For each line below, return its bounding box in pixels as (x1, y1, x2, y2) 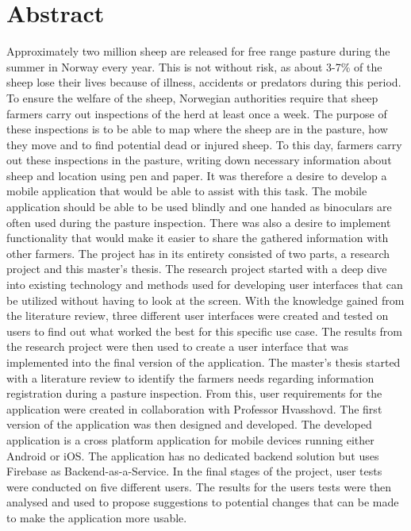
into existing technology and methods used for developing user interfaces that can (6, 276, 403, 293)
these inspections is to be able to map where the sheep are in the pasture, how (6, 121, 388, 137)
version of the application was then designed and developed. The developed (6, 416, 372, 433)
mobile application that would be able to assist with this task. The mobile (6, 183, 367, 199)
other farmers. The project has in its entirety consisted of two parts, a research (6, 244, 390, 261)
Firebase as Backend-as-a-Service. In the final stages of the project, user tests (6, 463, 382, 479)
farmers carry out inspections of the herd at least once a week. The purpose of (6, 105, 387, 121)
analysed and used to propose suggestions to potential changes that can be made (6, 494, 399, 510)
